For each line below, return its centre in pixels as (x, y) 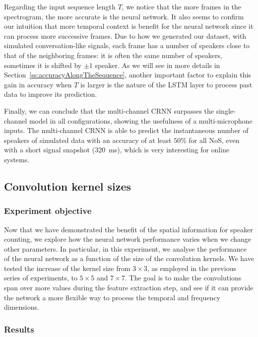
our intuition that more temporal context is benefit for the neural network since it (129, 26)
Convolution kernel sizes (68, 186)
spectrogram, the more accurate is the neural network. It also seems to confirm (124, 16)
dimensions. (22, 307)
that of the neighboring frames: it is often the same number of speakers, (113, 55)
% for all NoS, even (210, 140)
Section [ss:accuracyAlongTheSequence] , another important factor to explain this (128, 75)
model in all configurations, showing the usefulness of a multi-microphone (141, 120)
